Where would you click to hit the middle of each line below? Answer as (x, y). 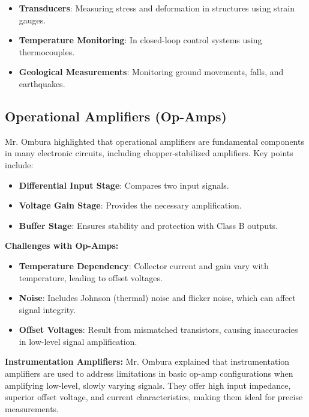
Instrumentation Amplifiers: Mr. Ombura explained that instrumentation (147, 361)
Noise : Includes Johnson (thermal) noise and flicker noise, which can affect (157, 298)
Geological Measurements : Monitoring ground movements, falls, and (151, 72)
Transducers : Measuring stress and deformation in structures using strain (157, 8)
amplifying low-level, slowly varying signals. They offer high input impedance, (148, 385)
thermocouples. (47, 51)
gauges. (32, 20)
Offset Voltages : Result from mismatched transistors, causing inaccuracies (158, 330)
